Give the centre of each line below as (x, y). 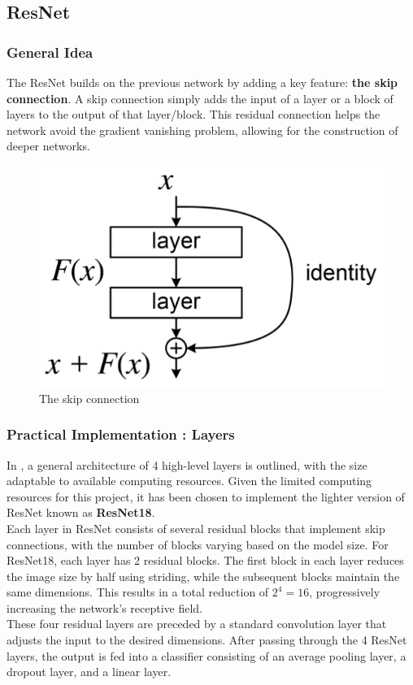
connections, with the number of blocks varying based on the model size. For (198, 544)
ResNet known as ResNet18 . (81, 512)
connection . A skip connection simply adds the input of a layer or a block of (200, 98)
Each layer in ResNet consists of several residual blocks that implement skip (196, 528)
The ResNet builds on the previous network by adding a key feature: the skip (202, 82)
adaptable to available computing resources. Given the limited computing (189, 481)
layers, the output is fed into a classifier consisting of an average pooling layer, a (206, 655)
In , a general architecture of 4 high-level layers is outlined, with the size (187, 464)
